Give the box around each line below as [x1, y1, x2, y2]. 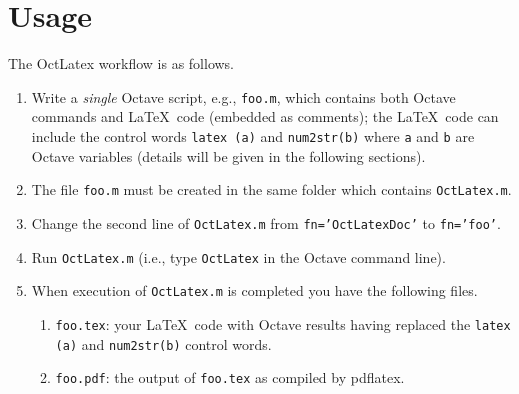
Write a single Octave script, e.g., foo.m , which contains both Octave [31, 86, 456, 107]
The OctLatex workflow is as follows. [8, 53, 235, 74]
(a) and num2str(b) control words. [55, 333, 272, 354]
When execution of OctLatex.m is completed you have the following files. [31, 280, 478, 301]
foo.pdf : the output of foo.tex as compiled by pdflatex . [55, 367, 405, 388]
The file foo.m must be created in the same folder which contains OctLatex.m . [31, 179, 512, 200]
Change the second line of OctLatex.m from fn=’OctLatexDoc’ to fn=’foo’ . [31, 212, 501, 233]
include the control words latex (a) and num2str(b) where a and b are [31, 125, 475, 146]
